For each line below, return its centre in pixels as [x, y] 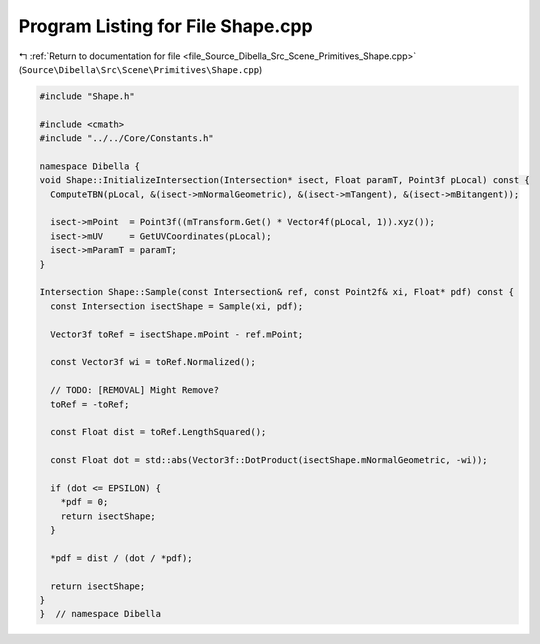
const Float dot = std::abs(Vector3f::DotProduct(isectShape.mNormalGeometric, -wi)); [269, 460]
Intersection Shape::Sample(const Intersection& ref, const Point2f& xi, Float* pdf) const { [277, 292]
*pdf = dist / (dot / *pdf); [122, 558]
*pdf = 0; [84, 502]
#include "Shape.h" [87, 96]
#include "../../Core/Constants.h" [126, 138]
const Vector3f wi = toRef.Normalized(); [153, 362]
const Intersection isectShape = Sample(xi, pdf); [177, 306]
